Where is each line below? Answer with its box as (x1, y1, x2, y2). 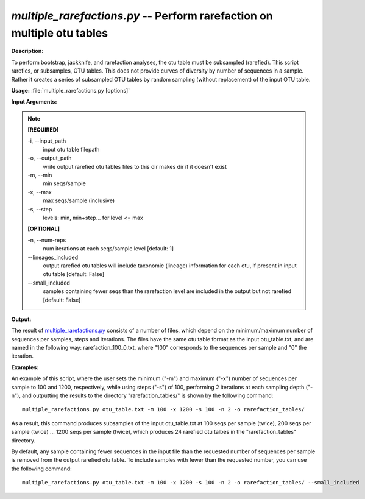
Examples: (11, 363, 39, 371)
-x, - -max (27, 188, 52, 196)
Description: (11, 48, 44, 55)
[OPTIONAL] (27, 225, 60, 233)
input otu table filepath (43, 146, 100, 153)
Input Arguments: (11, 98, 57, 105)
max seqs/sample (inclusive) (43, 197, 115, 204)
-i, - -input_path (27, 137, 66, 144)
